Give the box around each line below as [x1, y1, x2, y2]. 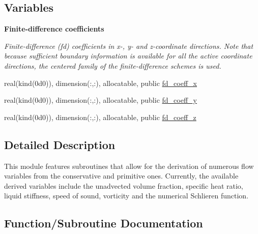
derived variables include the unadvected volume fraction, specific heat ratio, [4, 180, 243, 191]
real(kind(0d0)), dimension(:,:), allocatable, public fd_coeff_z [4, 111, 196, 122]
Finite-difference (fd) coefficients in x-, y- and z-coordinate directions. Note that [4, 40, 253, 51]
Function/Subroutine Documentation [4, 215, 203, 231]
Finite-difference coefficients [4, 23, 104, 34]
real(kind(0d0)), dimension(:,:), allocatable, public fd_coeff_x [4, 77, 197, 88]
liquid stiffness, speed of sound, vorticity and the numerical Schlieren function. [4, 190, 249, 201]
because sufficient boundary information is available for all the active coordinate [4, 50, 252, 61]
